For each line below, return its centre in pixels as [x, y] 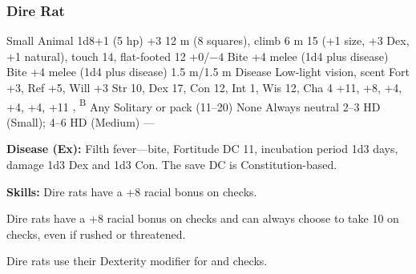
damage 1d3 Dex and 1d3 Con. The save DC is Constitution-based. [172, 165]
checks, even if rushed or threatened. [96, 234]
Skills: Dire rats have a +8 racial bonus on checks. [132, 191]
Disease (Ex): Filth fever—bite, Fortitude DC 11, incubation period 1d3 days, [202, 149]
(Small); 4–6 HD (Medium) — [81, 121]
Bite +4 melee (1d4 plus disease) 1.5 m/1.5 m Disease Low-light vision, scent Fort [208, 72]
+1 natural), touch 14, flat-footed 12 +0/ [108, 56]
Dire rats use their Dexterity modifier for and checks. [137, 261]
